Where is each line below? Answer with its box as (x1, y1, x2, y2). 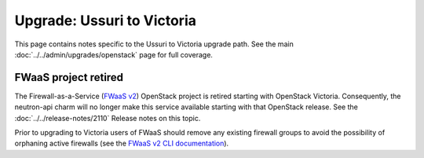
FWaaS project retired (14, 71, 124, 84)
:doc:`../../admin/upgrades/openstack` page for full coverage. (14, 50, 214, 59)
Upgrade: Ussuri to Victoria (14, 12, 196, 29)
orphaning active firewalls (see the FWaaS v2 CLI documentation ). (14, 138, 229, 149)
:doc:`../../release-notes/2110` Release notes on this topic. (14, 113, 201, 123)
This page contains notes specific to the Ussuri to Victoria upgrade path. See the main (14, 39, 294, 49)
